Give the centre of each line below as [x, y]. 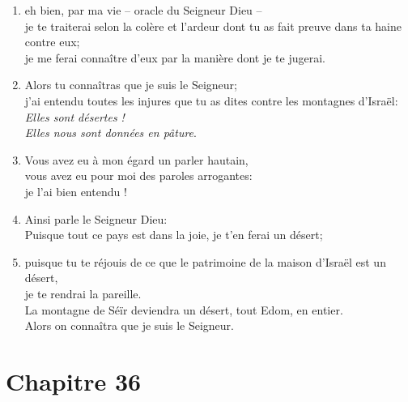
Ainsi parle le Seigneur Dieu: [96, 218]
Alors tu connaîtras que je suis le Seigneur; [131, 85]
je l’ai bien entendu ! [76, 191]
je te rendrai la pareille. [83, 293]
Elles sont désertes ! [74, 116]
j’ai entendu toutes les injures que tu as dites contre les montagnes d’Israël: [211, 100]
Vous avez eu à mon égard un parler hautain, [136, 159]
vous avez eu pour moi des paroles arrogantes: [138, 175]
